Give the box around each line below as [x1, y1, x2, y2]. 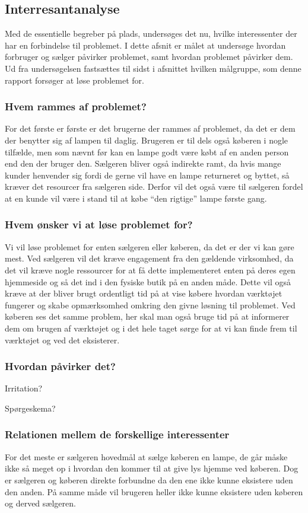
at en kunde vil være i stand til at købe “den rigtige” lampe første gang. [5, 192, 267, 204]
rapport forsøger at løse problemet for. [5, 74, 144, 86]
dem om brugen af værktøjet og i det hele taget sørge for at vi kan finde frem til [5, 321, 297, 334]
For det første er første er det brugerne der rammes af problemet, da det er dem [5, 122, 296, 135]
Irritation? [5, 382, 43, 394]
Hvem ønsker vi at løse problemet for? [5, 217, 193, 232]
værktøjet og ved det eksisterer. [5, 333, 120, 346]
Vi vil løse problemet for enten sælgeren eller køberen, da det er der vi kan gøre [5, 240, 294, 253]
